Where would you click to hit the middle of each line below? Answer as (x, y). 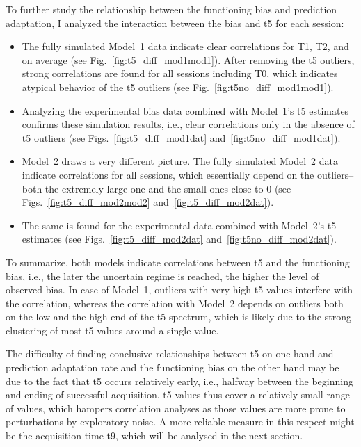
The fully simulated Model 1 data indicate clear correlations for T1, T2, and (185, 46)
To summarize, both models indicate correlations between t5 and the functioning (178, 262)
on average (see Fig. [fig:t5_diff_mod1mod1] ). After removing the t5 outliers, (188, 59)
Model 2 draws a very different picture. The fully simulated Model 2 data (180, 161)
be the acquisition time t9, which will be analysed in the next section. (154, 436)
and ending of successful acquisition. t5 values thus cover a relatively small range (178, 395)
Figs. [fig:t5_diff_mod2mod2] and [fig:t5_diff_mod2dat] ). (148, 202)
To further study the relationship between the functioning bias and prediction (171, 9)
